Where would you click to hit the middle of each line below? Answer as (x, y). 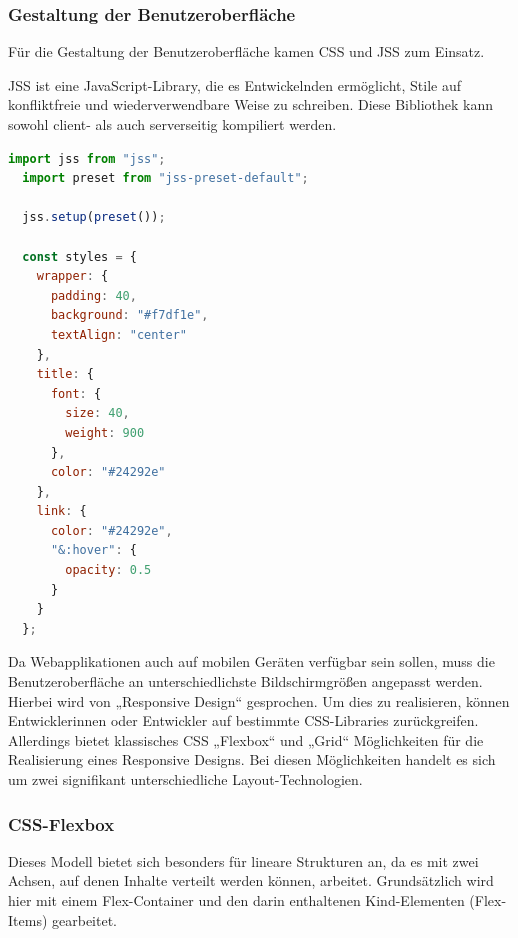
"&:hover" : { (93, 550)
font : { (76, 393)
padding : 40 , (93, 295)
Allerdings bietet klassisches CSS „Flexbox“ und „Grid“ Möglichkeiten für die (246, 739)
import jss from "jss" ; (87, 158)
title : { (65, 374)
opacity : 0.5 (108, 570)
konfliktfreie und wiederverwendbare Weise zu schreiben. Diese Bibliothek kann (250, 104)
